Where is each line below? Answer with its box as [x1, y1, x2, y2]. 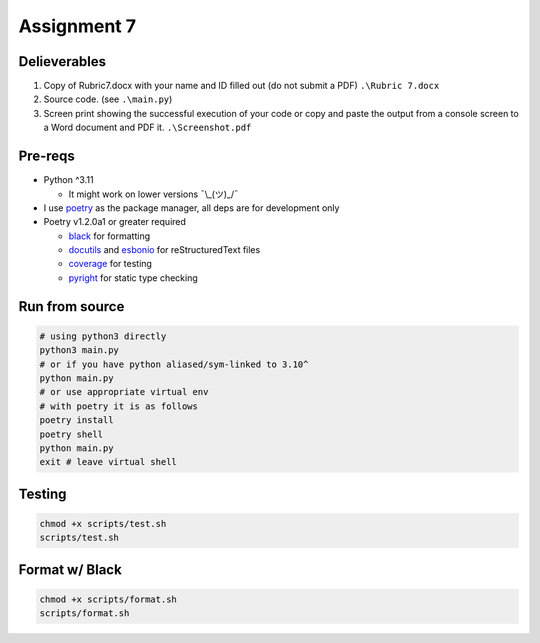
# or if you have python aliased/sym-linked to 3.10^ [39, 358, 309, 370]
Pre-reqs [18, 148, 75, 165]
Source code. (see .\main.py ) [43, 93, 173, 105]
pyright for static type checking [68, 271, 199, 284]
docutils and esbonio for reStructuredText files [68, 244, 261, 256]
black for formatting [68, 230, 151, 242]
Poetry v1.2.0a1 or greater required [43, 216, 187, 228]
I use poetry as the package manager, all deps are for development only [43, 201, 340, 214]
